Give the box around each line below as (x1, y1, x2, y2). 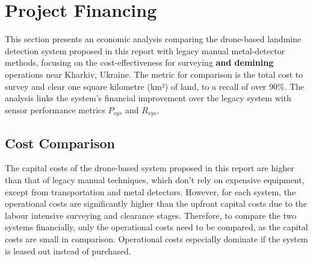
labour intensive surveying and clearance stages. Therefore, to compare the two (5, 209, 297, 221)
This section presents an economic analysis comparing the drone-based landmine (5, 33, 302, 45)
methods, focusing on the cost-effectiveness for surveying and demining (5, 56, 274, 69)
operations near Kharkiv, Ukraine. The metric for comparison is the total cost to (5, 68, 303, 80)
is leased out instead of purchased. (5, 244, 131, 257)
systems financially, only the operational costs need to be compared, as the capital (5, 221, 308, 233)
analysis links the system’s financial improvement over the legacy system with (5, 92, 291, 104)
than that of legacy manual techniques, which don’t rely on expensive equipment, (5, 173, 305, 186)
